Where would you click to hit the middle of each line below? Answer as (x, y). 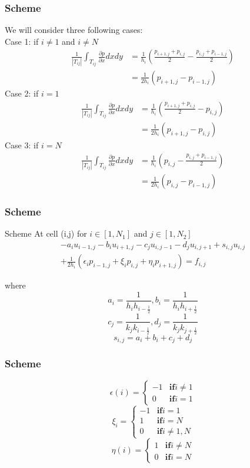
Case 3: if (22, 145)
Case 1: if (22, 41)
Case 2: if (22, 93)
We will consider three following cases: (74, 30)
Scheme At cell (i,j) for (46, 233)
